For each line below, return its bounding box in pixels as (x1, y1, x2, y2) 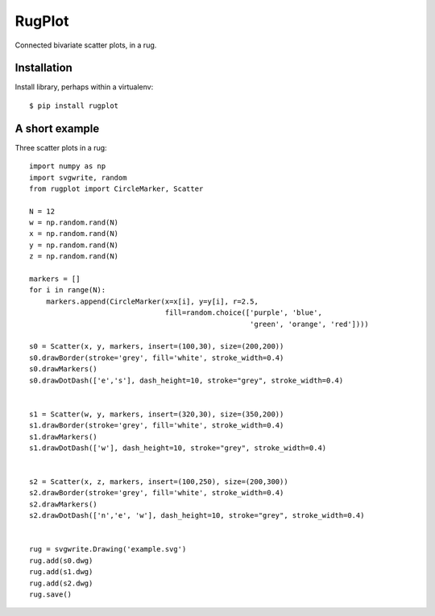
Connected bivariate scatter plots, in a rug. (14, 40, 157, 50)
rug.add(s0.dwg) (29, 556, 93, 565)
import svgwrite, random (29, 173, 127, 182)
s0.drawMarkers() (29, 365, 97, 374)
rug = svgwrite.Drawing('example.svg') (29, 544, 187, 554)
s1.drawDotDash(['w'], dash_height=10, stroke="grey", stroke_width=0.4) (29, 443, 327, 453)
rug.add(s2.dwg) (29, 578, 93, 588)
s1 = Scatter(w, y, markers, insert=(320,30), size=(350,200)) (29, 409, 284, 419)
